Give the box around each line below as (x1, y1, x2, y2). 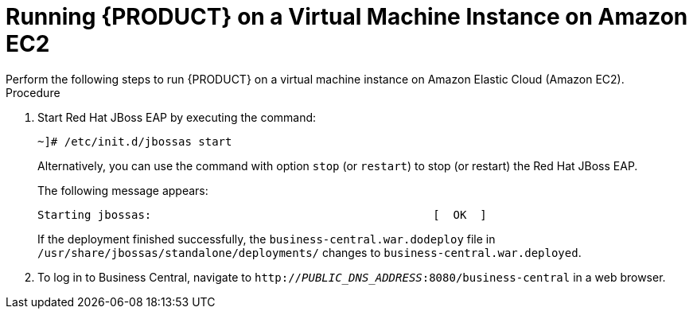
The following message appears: (37, 183, 208, 197)
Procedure (6, 85, 60, 99)
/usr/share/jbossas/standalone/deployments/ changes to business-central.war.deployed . (37, 245, 582, 259)
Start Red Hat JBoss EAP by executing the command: (37, 110, 317, 124)
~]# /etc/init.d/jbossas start (37, 134, 232, 148)
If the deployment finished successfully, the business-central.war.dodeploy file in (37, 231, 496, 246)
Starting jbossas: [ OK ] (37, 208, 487, 221)
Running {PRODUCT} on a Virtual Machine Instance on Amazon (6, 3, 688, 30)
